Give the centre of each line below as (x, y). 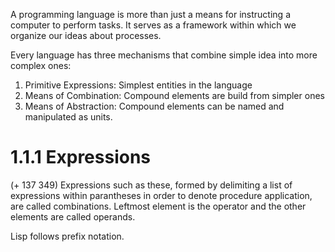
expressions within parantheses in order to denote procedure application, (161, 195)
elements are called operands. (73, 216)
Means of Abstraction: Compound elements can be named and (154, 106)
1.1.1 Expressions (81, 157)
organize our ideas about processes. (86, 35)
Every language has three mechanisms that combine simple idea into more (164, 55)
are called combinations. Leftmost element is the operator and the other (158, 206)
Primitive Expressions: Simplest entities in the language (138, 85)
